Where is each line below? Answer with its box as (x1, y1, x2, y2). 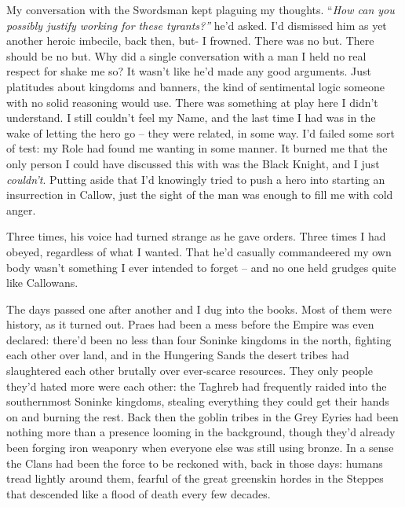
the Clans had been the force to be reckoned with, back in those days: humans (6, 454, 383, 471)
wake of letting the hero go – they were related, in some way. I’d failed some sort (6, 124, 395, 141)
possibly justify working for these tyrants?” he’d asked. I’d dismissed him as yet (6, 17, 387, 33)
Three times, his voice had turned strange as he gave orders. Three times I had (6, 228, 386, 244)
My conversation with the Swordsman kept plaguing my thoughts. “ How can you (6, 2, 395, 17)
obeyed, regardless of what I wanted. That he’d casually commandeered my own (6, 243, 392, 259)
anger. (6, 201, 36, 218)
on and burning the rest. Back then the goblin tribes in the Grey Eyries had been (6, 408, 399, 424)
